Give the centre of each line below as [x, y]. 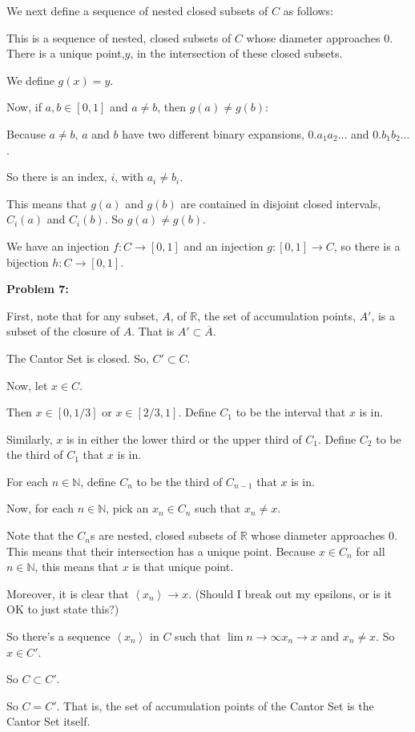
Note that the [40, 535]
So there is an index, [57, 177]
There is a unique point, [66, 53]
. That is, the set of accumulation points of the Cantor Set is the [215, 705]
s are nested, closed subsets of [163, 535]
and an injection [224, 245]
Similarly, [30, 438]
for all [371, 551]
